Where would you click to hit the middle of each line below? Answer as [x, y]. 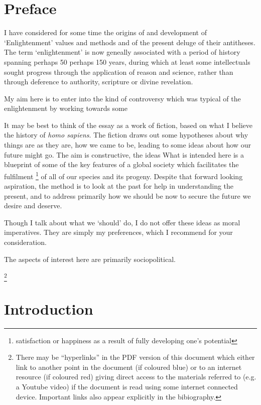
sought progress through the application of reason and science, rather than [119, 72]
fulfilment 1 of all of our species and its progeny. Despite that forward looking [123, 175]
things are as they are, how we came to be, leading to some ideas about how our [127, 145]
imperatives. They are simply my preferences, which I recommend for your [118, 232]
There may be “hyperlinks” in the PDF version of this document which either [135, 357]
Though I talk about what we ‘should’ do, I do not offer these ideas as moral [122, 222]
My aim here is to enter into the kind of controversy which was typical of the [122, 98]
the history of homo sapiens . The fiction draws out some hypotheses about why [126, 135]
